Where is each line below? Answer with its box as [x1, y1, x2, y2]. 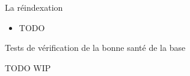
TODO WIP [5, 61, 51, 74]
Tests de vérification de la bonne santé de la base [5, 41, 186, 54]
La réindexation [5, 1, 63, 13]
